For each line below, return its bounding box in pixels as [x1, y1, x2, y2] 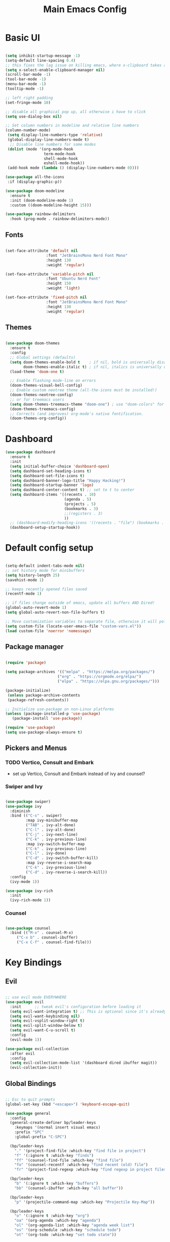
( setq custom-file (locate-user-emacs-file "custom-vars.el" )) [5, 624, 142, 629]
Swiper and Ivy [5, 783, 43, 790]
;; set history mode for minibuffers [5, 568, 85, 573]
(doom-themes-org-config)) [10, 416, 67, 421]
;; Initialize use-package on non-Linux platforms [5, 707, 114, 712]
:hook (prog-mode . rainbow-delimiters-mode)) [10, 216, 110, 221]
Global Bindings [5, 1079, 57, 1088]
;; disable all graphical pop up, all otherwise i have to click [5, 109, 146, 114]
